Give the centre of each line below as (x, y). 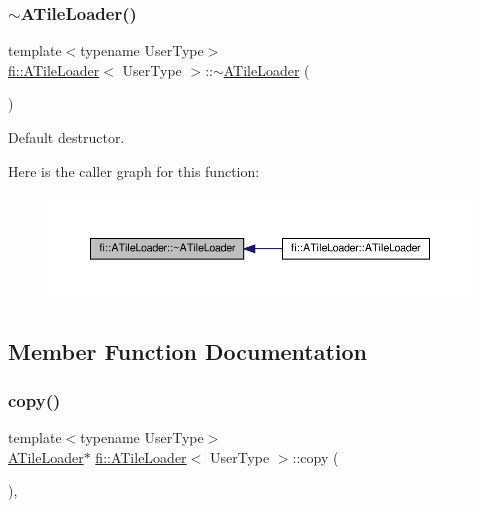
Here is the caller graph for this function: (134, 170)
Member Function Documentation (188, 350)
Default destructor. (66, 137)
